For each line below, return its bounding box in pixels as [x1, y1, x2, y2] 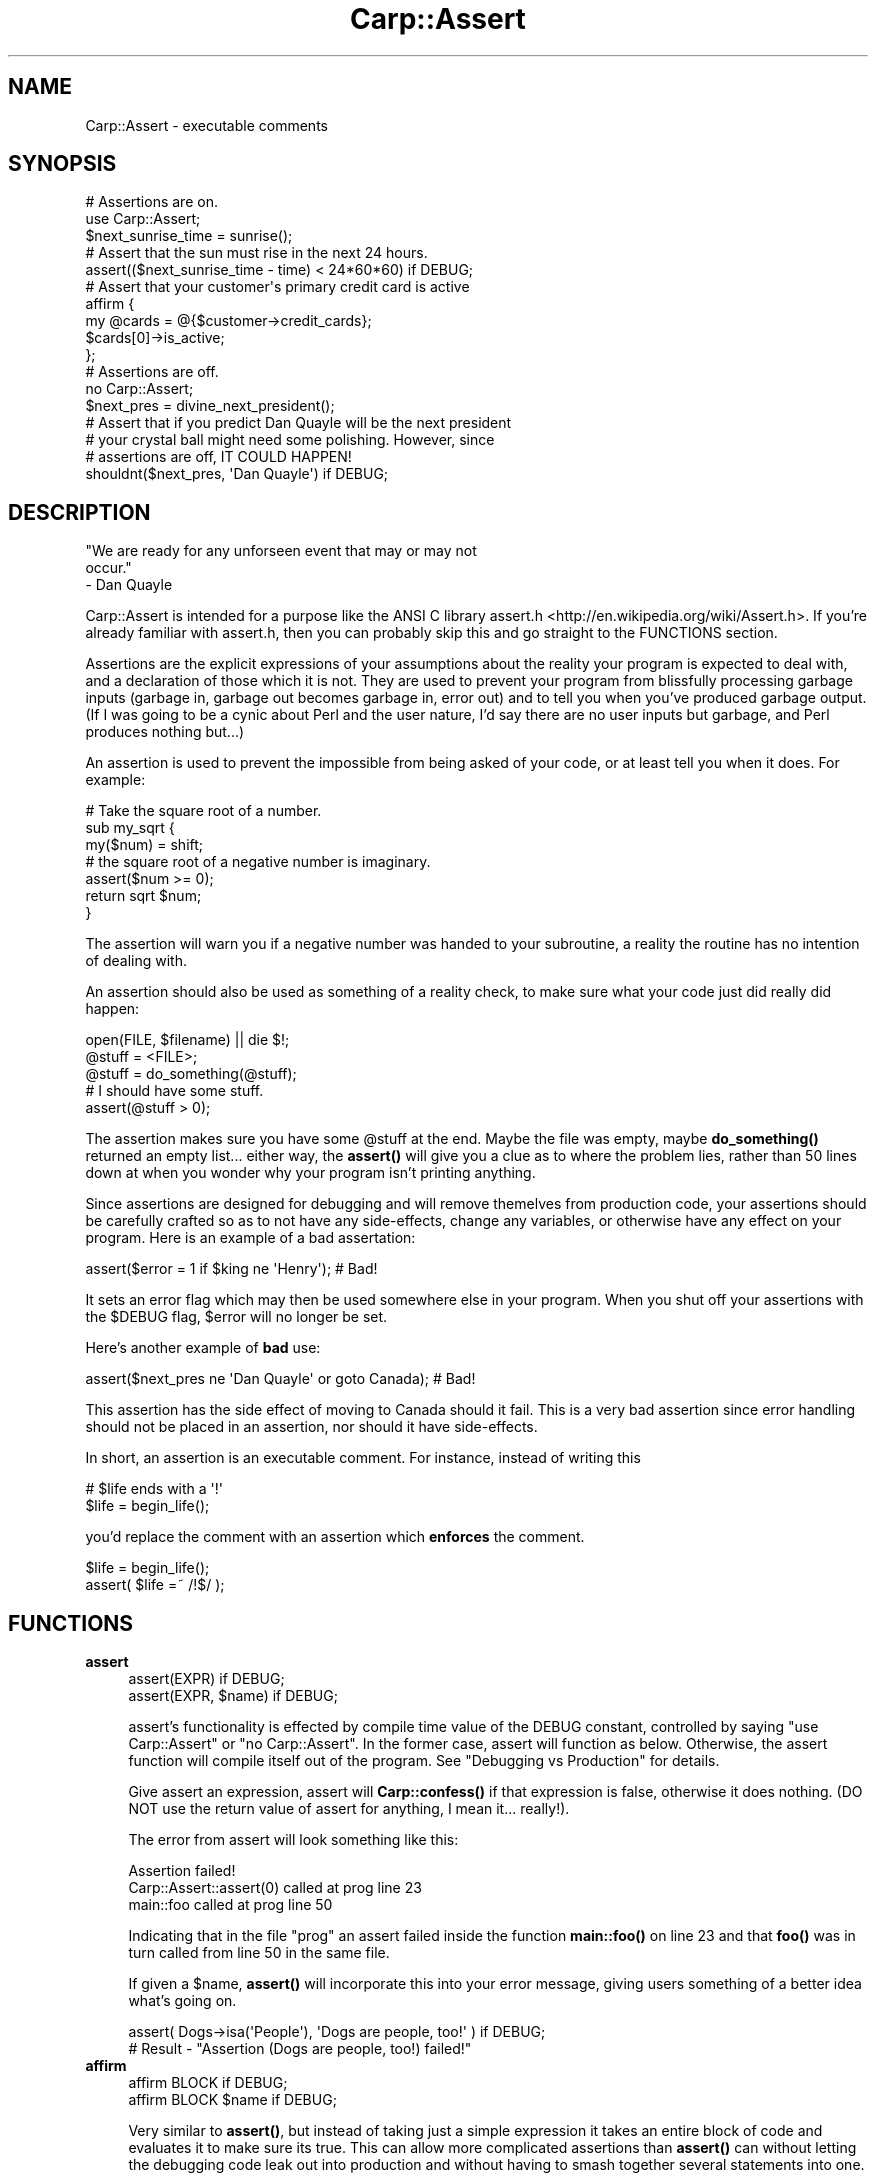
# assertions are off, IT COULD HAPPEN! [85, 448, 352, 466]
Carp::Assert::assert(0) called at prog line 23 [128, 1879, 422, 1897]
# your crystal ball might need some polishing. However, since [85, 431, 495, 449]
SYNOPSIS [8, 151, 117, 177]
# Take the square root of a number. [85, 802, 322, 820]
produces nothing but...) [85, 723, 245, 741]
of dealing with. [85, 952, 187, 970]
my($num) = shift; [85, 836, 204, 854]
